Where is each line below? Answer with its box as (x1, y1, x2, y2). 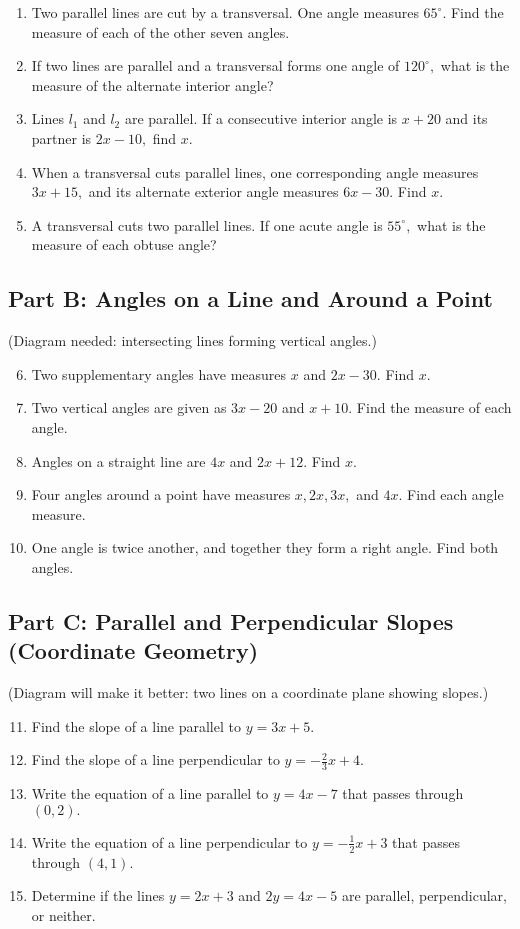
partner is (31, 127, 92, 148)
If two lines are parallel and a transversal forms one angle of (31, 55, 400, 76)
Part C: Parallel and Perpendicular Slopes (8, 605, 454, 636)
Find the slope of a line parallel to (31, 715, 241, 736)
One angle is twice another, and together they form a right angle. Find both (31, 537, 499, 558)
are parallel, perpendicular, (341, 885, 507, 906)
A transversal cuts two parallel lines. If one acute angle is (31, 214, 383, 235)
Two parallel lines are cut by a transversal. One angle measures (31, 2, 419, 22)
